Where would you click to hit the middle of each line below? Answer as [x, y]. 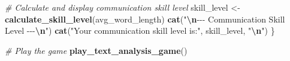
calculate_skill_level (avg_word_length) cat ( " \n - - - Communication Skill [145, 19]
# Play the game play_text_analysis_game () [96, 50]
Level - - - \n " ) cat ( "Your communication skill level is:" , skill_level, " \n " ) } [140, 30]
